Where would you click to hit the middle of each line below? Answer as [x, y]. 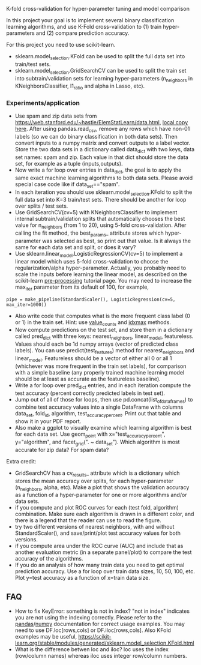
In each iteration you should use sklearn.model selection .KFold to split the [103, 193]
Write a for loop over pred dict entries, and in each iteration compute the [103, 386]
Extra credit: [21, 461]
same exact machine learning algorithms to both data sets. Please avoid [104, 178]
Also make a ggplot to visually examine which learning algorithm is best [103, 428]
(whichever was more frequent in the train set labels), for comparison [101, 366]
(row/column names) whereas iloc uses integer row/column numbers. [101, 656]
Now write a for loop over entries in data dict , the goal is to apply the [98, 170]
